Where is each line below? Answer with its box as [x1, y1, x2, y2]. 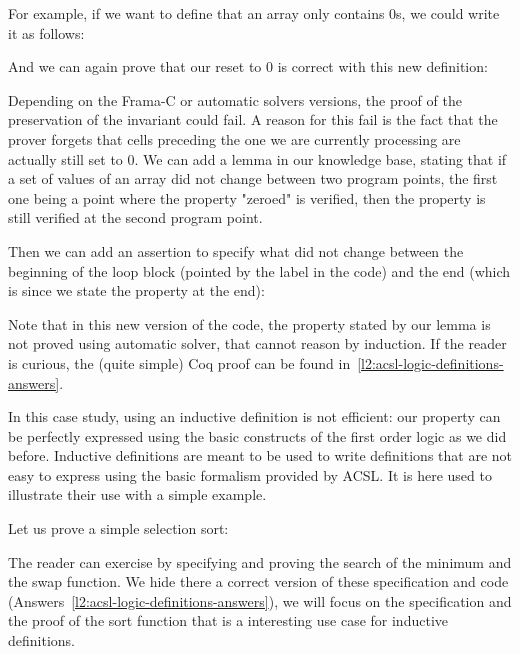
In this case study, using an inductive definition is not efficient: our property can [8, 406, 501, 427]
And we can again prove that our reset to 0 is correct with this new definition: [8, 56, 488, 77]
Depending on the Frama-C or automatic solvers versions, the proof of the [8, 89, 462, 110]
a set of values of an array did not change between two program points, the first [8, 168, 498, 189]
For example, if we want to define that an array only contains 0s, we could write [8, 3, 500, 23]
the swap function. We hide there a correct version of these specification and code [8, 571, 509, 592]
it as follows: [8, 22, 85, 43]
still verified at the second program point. [8, 207, 263, 228]
